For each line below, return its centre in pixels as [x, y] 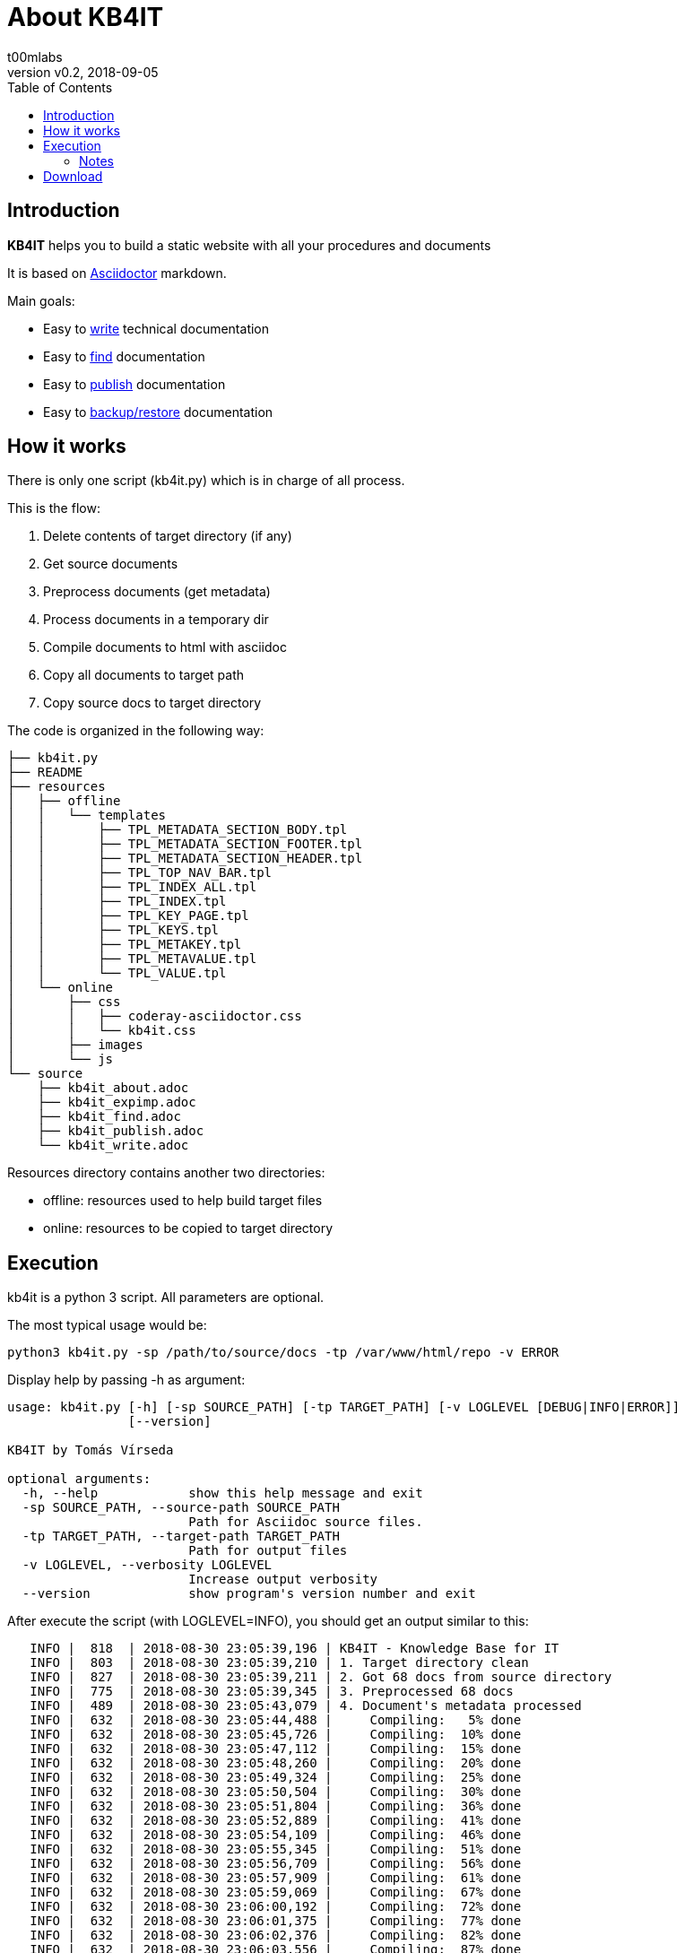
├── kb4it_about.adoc [113, 1088]
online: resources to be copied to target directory [188, 1228]
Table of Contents [60, 87]
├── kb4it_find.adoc [109, 1117]
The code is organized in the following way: [136, 731]
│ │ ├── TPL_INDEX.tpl [117, 902]
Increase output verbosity [283, 1580]
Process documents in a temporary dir [156, 620]
